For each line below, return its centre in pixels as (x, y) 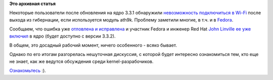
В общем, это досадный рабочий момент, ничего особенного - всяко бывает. (93, 45)
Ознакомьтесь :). (28, 70)
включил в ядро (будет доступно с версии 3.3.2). (62, 36)
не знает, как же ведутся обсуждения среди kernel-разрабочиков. (81, 61)
